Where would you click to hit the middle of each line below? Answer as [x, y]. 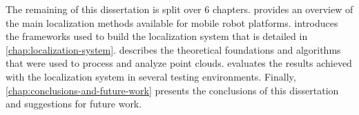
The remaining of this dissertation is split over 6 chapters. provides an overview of [179, 9]
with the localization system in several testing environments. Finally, [151, 76]
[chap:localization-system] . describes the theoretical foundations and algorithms [173, 49]
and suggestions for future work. [74, 104]
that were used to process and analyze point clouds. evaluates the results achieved [179, 63]
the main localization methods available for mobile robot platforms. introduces [172, 22]
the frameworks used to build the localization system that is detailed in [157, 36]
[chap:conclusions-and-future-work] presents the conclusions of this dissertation [172, 90]
